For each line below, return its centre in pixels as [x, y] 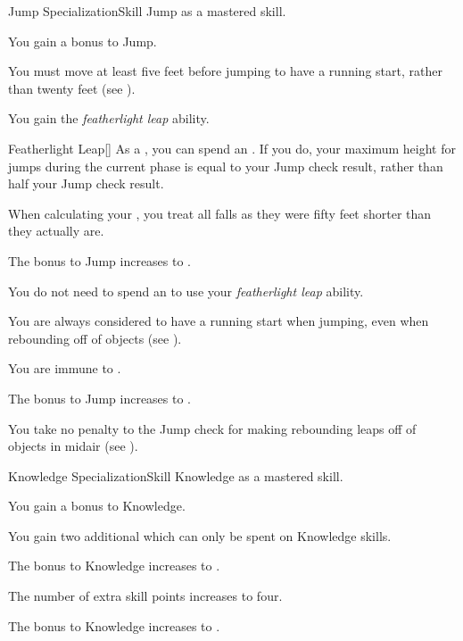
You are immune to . [65, 368]
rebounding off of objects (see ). [95, 338]
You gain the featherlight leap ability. [109, 118]
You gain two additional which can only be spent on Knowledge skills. [200, 535]
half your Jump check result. [86, 183]
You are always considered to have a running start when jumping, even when [219, 321]
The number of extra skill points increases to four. [145, 596]
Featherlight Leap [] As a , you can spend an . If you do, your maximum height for [232, 148]
